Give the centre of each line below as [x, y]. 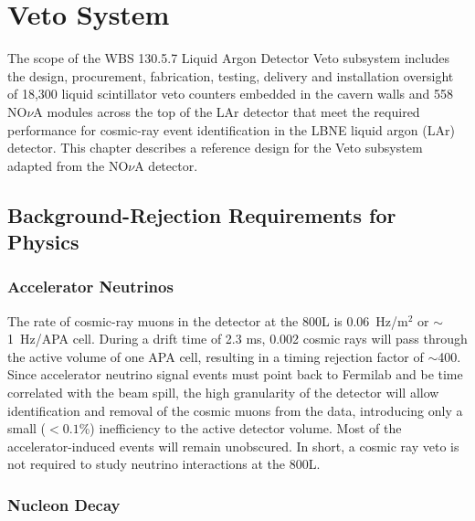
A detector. [166, 165]
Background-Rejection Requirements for [202, 214]
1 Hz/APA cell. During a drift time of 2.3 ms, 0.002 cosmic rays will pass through [237, 339]
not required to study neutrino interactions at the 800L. [164, 464]
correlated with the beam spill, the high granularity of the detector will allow [223, 393]
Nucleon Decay [64, 504]
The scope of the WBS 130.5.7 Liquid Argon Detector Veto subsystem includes [229, 58]
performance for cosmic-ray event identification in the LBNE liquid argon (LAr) [231, 129]
